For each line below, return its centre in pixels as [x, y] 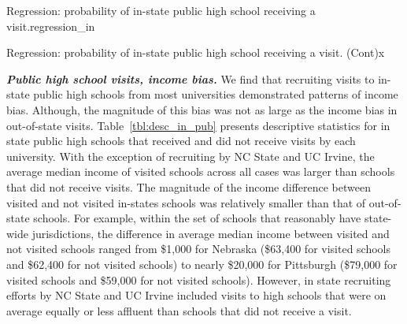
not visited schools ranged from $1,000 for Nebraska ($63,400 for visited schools [199, 249]
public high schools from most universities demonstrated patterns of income [216, 94]
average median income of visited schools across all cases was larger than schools [201, 171]
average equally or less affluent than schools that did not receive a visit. [179, 310]
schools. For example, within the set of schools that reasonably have [197, 218]
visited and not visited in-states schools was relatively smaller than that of [186, 202]
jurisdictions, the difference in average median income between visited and [211, 233]
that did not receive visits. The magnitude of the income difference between [189, 186]
